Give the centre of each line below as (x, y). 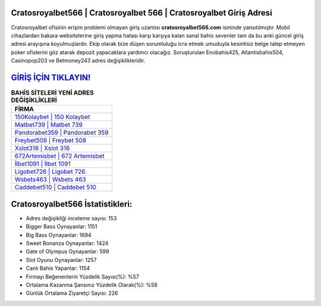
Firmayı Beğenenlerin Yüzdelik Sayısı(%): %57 (83, 276)
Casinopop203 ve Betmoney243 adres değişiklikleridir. (78, 61)
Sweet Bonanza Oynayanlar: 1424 (67, 243)
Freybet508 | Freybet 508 (50, 140)
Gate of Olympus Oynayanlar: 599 (67, 252)
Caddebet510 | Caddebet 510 (55, 188)
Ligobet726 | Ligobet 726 (50, 171)
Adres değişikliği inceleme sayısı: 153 (71, 218)
